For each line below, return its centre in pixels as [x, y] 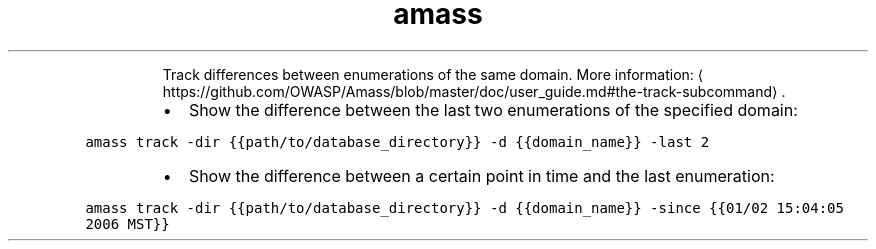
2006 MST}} [127, 223]
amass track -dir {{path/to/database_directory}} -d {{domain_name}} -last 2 [397, 141]
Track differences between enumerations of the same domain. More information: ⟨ [433, 74]
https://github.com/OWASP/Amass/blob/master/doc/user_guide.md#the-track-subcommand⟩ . [474, 91]
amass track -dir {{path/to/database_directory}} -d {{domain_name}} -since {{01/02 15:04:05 [464, 207]
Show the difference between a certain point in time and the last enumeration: [481, 175]
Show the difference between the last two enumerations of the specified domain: [493, 109]
